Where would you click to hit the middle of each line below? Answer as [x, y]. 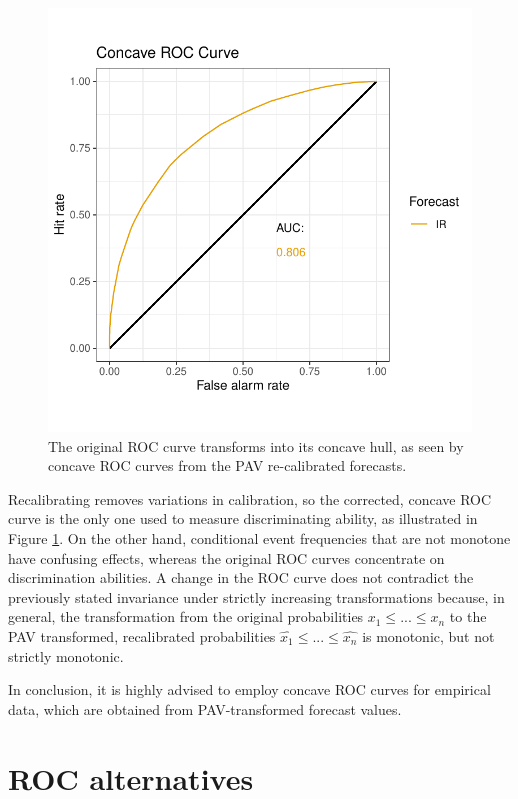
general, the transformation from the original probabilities [186, 616]
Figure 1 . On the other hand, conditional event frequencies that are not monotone [259, 537]
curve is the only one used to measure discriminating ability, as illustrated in [243, 518]
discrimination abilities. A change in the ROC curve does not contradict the [241, 577]
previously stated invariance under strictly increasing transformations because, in [256, 596]
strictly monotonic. [66, 655]
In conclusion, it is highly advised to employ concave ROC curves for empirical [249, 689]
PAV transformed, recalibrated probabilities [142, 635]
